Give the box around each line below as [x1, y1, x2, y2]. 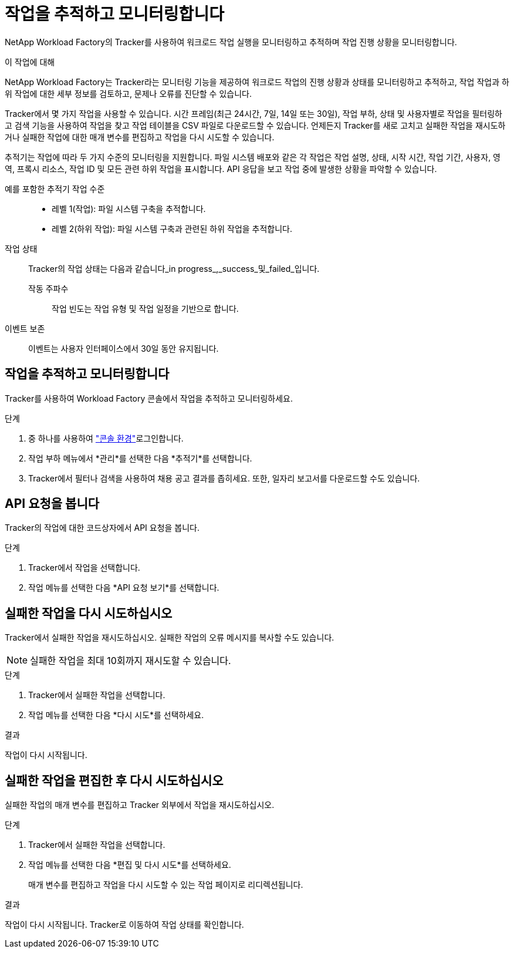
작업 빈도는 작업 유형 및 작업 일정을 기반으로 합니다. [52, 303, 239, 314]
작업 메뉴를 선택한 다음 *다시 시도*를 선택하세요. [28, 710, 204, 720]
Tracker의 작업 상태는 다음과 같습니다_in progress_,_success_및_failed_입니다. [28, 263, 320, 274]
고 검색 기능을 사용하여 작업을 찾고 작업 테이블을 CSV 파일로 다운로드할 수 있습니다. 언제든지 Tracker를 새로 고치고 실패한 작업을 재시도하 [5, 120, 506, 130]
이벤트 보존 [5, 323, 45, 334]
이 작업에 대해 [5, 56, 55, 67]
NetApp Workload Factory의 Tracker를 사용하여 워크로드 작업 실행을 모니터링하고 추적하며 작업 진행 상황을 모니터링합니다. [5, 36, 457, 47]
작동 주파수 [28, 283, 69, 294]
